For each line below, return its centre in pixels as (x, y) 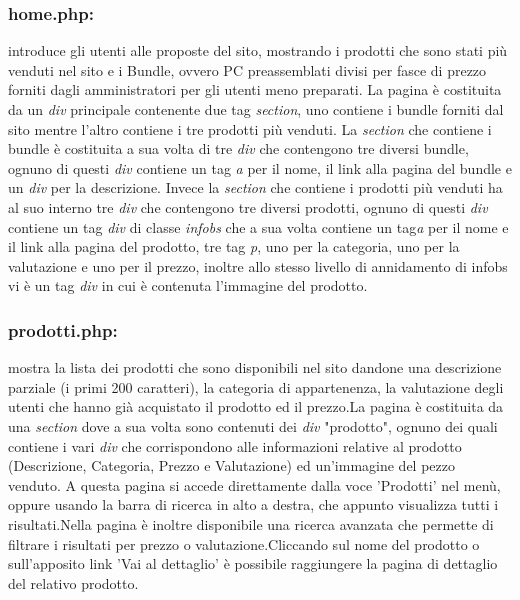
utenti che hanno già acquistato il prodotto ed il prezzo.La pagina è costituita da (256, 406)
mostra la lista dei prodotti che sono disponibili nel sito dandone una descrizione (255, 367)
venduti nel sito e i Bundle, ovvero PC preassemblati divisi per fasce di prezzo (247, 69)
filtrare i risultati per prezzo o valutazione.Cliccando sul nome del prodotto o (244, 543)
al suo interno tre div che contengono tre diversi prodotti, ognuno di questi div (248, 206)
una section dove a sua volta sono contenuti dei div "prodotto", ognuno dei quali (253, 425)
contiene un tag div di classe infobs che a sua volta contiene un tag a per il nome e (258, 226)
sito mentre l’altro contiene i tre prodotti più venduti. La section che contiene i (250, 128)
